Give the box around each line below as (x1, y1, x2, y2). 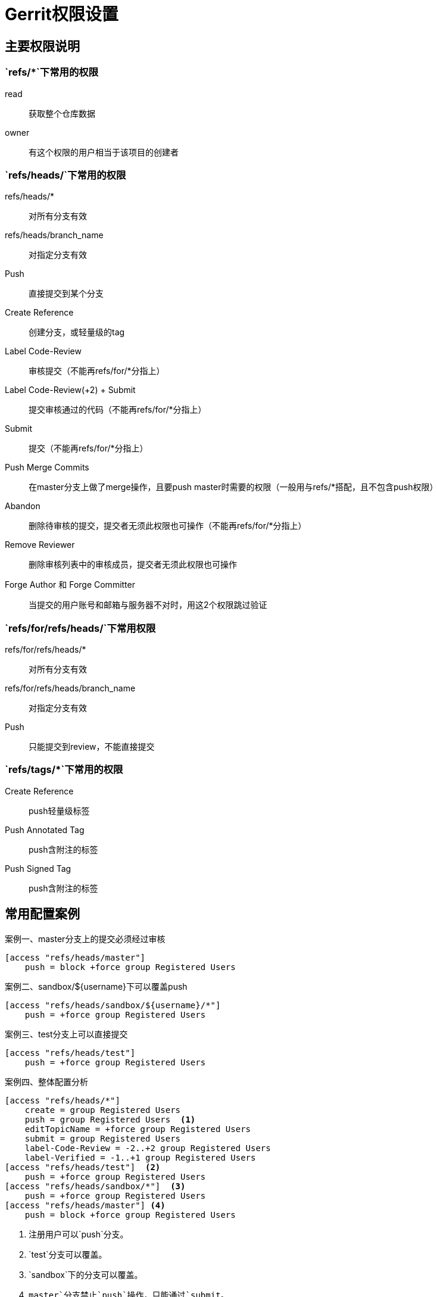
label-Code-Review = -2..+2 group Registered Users (24, 1143, 271, 1153)
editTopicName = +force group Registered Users (24, 1124, 251, 1134)
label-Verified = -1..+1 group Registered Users (24, 1152, 256, 1162)
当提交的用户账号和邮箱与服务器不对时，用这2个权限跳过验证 (29, 600, 267, 610)
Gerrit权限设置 (5, 4, 118, 24)
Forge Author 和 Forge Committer (5, 579, 135, 590)
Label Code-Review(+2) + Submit (5, 385, 136, 395)
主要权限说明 (5, 38, 80, 54)
